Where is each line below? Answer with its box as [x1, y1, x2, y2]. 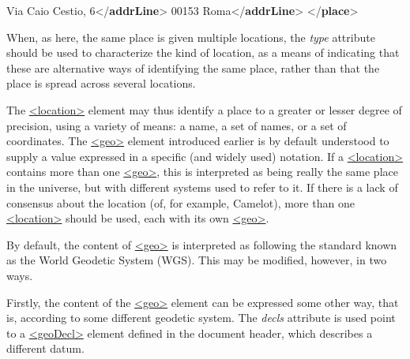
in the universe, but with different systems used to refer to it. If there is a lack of [6, 178, 398, 195]
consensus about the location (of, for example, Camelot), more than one [6, 194, 355, 211]
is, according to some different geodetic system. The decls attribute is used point [6, 309, 396, 326]
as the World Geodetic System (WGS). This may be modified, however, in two [6, 252, 387, 268]
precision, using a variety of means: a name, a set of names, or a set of [6, 117, 347, 133]
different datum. [6, 340, 85, 357]
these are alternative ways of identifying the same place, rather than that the [6, 59, 380, 76]
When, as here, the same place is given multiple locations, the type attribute [6, 28, 375, 45]
